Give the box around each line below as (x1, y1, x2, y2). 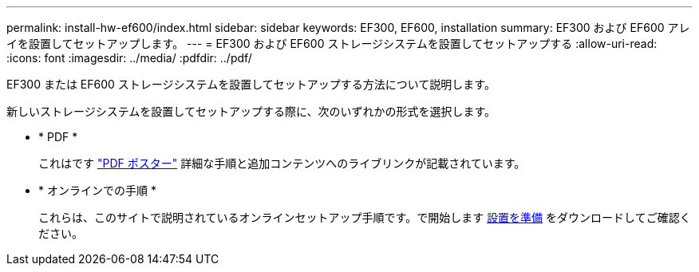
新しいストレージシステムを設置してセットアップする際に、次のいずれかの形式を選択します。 (6, 104, 496, 118)
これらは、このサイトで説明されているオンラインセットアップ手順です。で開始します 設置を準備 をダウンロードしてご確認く (38, 211, 691, 224)
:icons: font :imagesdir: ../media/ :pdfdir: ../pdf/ (6, 51, 252, 65)
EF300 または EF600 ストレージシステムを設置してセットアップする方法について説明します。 (6, 77, 496, 91)
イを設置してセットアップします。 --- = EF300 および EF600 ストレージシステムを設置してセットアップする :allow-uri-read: (6, 37, 658, 50)
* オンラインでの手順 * (38, 183, 156, 197)
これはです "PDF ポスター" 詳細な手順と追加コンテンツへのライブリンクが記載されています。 (38, 156, 526, 170)
